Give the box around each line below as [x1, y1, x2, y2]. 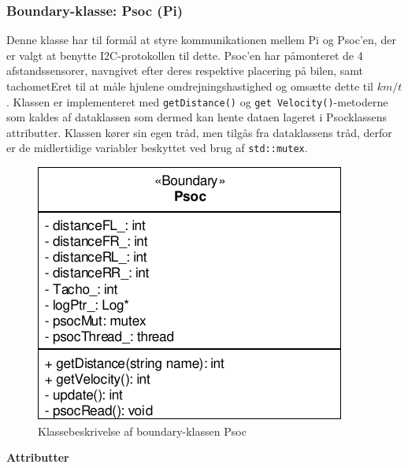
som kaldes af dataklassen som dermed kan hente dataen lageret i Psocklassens [6, 109, 388, 125]
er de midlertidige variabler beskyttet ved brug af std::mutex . [6, 139, 308, 156]
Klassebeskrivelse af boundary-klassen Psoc [38, 422, 247, 439]
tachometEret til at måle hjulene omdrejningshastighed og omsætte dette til [6, 78, 373, 94]
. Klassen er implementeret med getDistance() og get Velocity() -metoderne [6, 93, 388, 110]
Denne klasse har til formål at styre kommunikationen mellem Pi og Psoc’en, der [6, 32, 396, 48]
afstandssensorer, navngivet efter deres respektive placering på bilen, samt [6, 62, 364, 79]
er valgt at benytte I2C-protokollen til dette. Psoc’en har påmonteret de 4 [6, 46, 363, 63]
